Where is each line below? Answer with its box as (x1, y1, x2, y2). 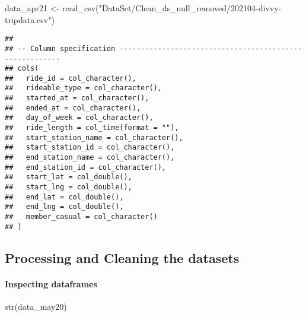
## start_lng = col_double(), (5, 183, 132, 192)
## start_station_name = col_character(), (5, 133, 183, 142)
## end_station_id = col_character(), (5, 163, 167, 172)
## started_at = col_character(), (5, 94, 149, 103)
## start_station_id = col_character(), (5, 143, 175, 152)
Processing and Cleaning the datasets (5, 248, 240, 267)
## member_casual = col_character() (5, 213, 158, 221)
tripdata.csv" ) (5, 13, 55, 26)
